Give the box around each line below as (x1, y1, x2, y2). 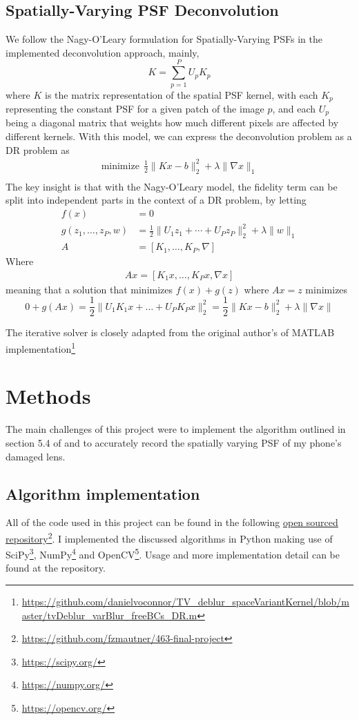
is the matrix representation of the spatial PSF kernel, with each (45, 87, 318, 101)
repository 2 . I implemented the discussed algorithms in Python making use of (6, 529, 333, 545)
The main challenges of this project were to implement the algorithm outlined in (6, 422, 346, 436)
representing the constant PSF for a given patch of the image (6, 101, 264, 115)
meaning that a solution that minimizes (6, 282, 173, 296)
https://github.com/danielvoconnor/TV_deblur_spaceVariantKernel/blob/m (21, 594, 349, 609)
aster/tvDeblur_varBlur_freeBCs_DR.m (21, 607, 197, 622)
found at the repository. (6, 561, 106, 575)
